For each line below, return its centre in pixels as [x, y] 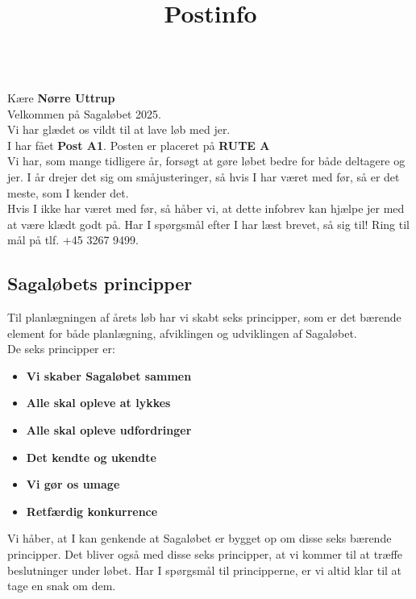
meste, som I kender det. [68, 192]
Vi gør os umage [73, 484]
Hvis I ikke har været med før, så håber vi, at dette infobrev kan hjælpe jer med [206, 208]
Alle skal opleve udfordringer [109, 430]
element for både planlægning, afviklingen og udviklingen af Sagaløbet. [182, 333]
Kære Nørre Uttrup [61, 97]
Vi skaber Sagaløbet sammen [109, 375]
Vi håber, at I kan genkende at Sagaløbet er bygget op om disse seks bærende [200, 538]
